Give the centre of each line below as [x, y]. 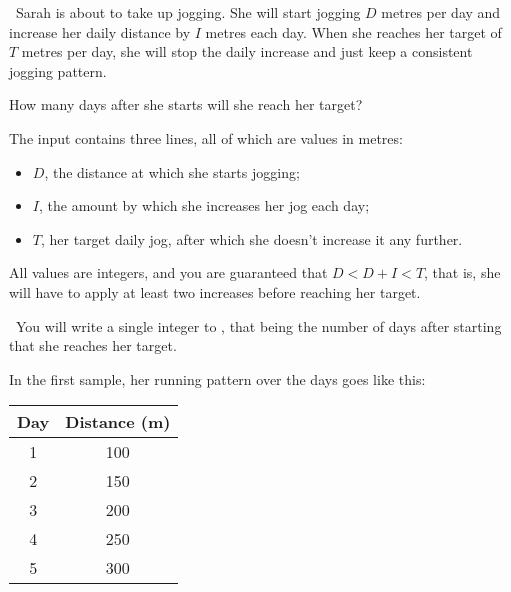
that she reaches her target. [93, 345]
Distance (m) [118, 422]
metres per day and [441, 12]
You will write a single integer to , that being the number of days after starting [258, 325]
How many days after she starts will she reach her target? [186, 104]
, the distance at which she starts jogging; [172, 171]
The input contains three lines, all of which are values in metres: [206, 137]
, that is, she [462, 272]
